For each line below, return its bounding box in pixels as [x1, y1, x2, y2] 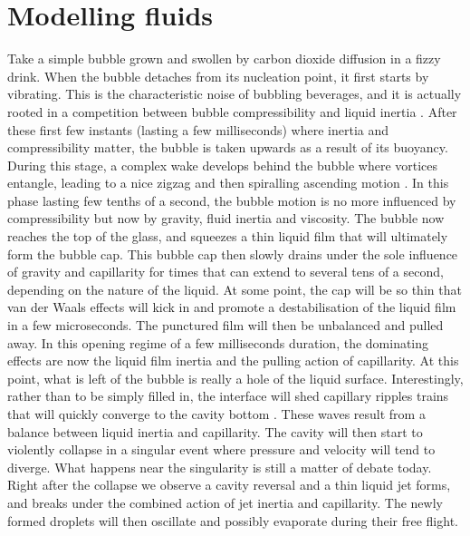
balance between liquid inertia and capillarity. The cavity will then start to [7, 422, 423, 441]
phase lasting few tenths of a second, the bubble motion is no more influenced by [7, 190, 456, 210]
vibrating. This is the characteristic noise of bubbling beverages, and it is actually [7, 84, 462, 103]
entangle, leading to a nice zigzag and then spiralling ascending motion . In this [7, 173, 449, 192]
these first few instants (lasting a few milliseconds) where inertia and [7, 120, 389, 139]
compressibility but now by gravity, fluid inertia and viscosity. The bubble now [7, 209, 445, 228]
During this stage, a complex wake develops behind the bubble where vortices [7, 155, 438, 174]
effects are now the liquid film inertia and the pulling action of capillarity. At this [7, 351, 459, 370]
